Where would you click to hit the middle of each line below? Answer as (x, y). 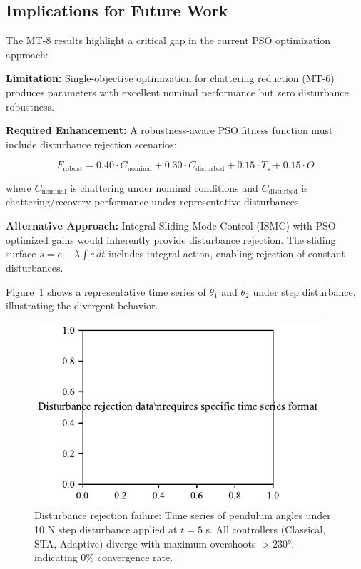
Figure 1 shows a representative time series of (106, 291)
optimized (27, 239)
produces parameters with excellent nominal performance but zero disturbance (177, 92)
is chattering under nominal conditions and (164, 187)
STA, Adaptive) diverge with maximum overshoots (145, 543)
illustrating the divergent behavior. (82, 306)
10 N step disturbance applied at (106, 529)
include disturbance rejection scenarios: (91, 144)
